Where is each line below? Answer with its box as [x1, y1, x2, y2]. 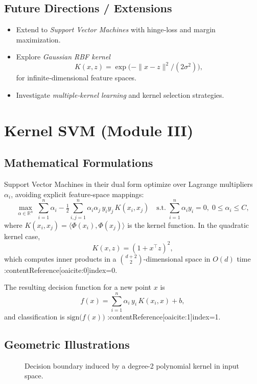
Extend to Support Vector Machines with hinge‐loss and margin [16, 24, 216, 35]
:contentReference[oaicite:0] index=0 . [4, 264, 118, 275]
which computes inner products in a [4, 253, 116, 264]
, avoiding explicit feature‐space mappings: [11, 188, 144, 199]
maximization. [16, 34, 61, 45]
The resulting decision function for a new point [4, 282, 152, 292]
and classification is [4, 311, 65, 322]
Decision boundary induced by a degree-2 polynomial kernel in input [25, 360, 240, 371]
